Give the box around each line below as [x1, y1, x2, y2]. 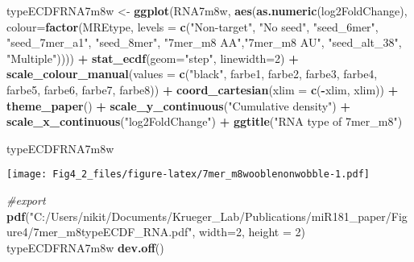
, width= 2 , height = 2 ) [192, 223, 305, 240]
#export [6, 192, 46, 208]
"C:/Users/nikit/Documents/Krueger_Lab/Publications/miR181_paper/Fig [29, 207, 408, 224]
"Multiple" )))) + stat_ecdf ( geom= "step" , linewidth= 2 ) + [6, 49, 299, 66]
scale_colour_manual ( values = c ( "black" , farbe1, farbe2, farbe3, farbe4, [6, 65, 378, 82]
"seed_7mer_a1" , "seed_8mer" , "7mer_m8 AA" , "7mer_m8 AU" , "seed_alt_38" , [6, 34, 402, 51]
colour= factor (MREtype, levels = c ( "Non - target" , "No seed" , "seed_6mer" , [6, 18, 379, 35]
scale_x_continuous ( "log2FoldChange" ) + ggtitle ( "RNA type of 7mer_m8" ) [6, 113, 403, 130]
